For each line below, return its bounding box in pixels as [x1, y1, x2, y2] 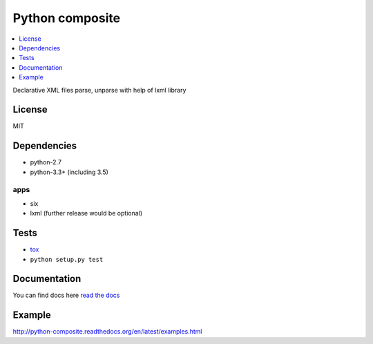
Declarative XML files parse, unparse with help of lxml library [12, 86, 186, 94]
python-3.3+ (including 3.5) [30, 168, 108, 176]
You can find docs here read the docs [12, 291, 120, 300]
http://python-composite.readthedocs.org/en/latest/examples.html [12, 327, 202, 336]
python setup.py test [30, 256, 104, 263]
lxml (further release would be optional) [30, 209, 143, 218]
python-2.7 [30, 158, 62, 166]
